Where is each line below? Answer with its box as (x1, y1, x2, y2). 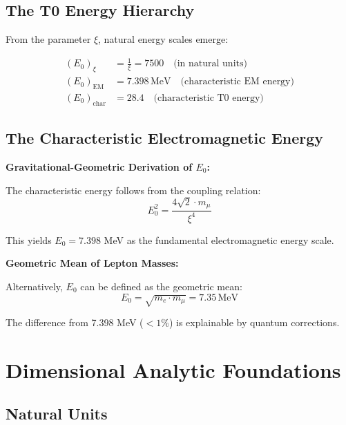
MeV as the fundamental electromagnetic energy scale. (104, 232, 334, 247)
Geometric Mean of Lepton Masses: (6, 256, 179, 270)
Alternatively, (6, 278, 63, 293)
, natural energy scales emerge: (98, 32, 229, 46)
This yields (6, 232, 52, 247)
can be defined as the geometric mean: (80, 278, 242, 293)
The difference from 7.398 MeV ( (6, 314, 144, 329)
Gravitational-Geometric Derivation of (6, 160, 193, 173)
